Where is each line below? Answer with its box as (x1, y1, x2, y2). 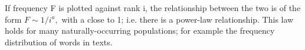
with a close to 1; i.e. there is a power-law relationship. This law (61, 13, 294, 25)
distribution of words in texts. (5, 35, 113, 48)
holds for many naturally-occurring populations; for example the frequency (5, 24, 275, 37)
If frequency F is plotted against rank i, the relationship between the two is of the (5, 2, 301, 13)
